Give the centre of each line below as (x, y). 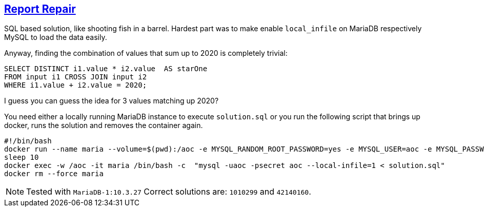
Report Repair (40, 9)
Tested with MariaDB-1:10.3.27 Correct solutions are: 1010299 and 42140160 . (169, 192)
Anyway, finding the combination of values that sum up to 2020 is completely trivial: (146, 53)
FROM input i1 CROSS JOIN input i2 (76, 77)
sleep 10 (22, 157)
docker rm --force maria (54, 174)
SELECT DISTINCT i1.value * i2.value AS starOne (106, 69)
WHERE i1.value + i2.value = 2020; (76, 85)
